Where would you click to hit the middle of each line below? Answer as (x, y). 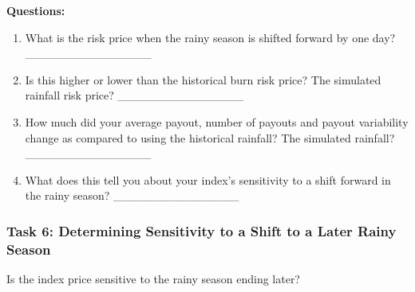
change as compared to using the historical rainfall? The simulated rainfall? (210, 137)
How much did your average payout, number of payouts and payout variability (217, 121)
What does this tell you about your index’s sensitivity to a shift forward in (208, 179)
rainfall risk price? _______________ (134, 95)
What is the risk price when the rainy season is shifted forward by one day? (210, 37)
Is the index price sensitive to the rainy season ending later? (153, 279)
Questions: (36, 10)
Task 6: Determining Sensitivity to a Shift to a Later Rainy (202, 230)
